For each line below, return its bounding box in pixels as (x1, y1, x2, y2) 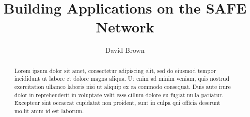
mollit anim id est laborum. (14, 106, 84, 115)
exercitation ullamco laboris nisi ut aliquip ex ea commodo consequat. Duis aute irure (14, 83, 231, 91)
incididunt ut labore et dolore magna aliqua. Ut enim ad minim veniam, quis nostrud (14, 74, 229, 83)
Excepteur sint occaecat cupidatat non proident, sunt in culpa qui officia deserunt (14, 99, 220, 107)
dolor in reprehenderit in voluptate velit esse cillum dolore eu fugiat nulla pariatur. (14, 90, 223, 99)
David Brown (105, 45, 145, 55)
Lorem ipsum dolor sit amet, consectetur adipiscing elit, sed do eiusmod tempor (14, 66, 216, 74)
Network (95, 17, 155, 37)
